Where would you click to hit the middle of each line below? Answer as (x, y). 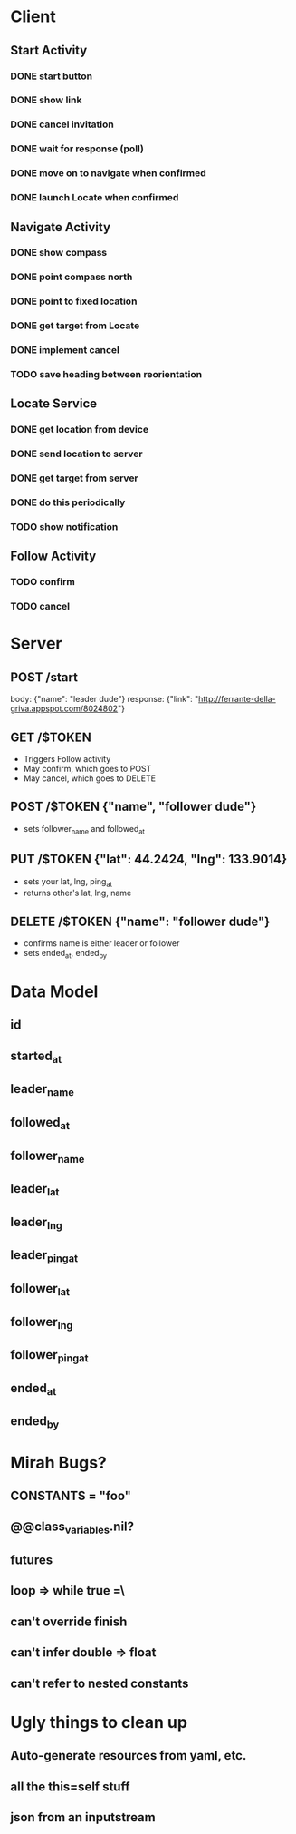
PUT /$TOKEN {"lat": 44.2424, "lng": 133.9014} (149, 859)
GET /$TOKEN (51, 737)
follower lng (42, 1322)
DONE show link (46, 100)
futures (32, 1560)
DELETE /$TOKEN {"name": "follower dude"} (140, 921)
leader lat (35, 1190)
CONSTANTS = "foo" (71, 1496)
